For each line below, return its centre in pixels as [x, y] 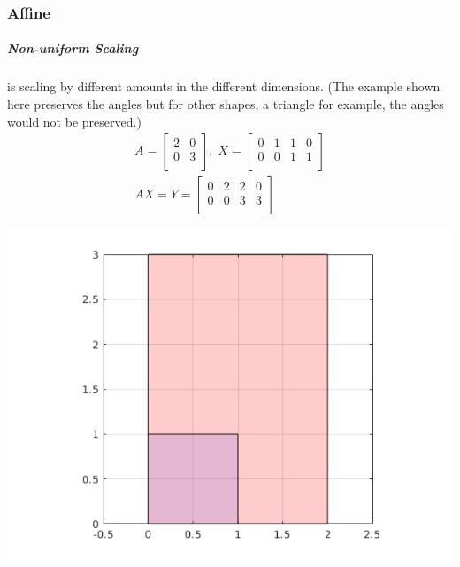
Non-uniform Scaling [73, 48]
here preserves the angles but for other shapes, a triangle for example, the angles [226, 104]
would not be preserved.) [74, 121]
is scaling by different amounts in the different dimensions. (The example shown [224, 86]
